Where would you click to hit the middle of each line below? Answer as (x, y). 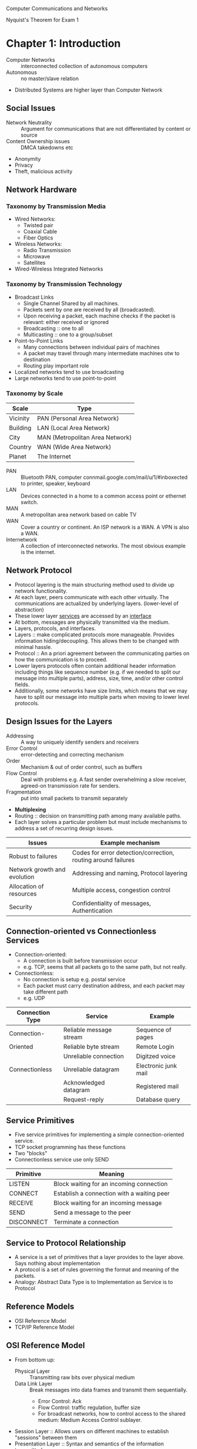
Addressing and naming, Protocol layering (130, 873)
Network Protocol (39, 571)
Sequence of (154, 1030)
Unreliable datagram (91, 1069)
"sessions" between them (46, 1437)
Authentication (92, 910)
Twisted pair (38, 225)
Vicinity (19, 418)
